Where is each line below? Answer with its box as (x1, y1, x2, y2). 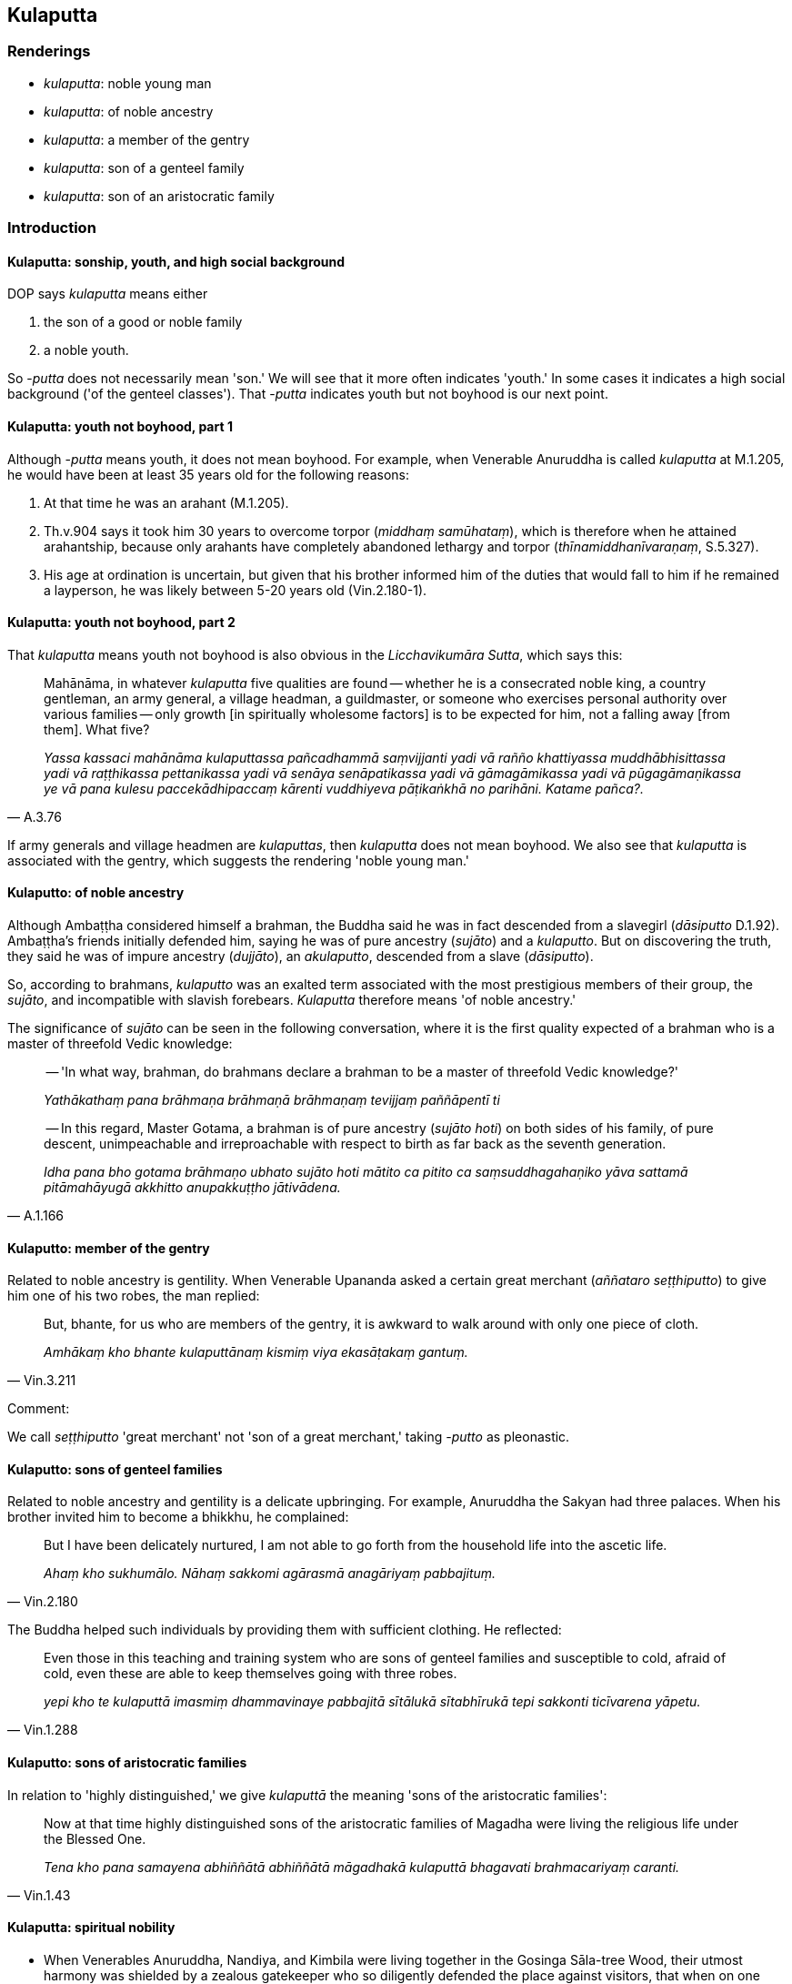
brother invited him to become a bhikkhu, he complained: (7, 1509, 349, 1525)
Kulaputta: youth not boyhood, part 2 (7, 614, 236, 631)
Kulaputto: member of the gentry (7, 1240, 210, 1256)
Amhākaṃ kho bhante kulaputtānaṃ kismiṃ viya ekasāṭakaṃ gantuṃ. (44, 1344, 468, 1361)
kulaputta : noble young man (44, 75, 212, 91)
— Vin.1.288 (7, 1722, 78, 1738)
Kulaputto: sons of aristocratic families (7, 1755, 247, 1771)
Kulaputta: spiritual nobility (7, 1919, 175, 1936)
